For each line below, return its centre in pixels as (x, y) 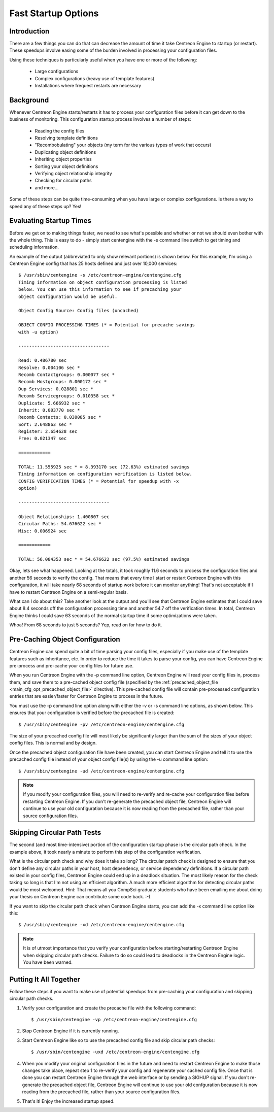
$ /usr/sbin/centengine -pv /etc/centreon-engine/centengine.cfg (101, 724)
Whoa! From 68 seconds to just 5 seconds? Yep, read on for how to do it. (86, 625)
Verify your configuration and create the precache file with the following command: (109, 1008)
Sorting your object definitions (66, 166)
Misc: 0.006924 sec (43, 531)
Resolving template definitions (66, 138)
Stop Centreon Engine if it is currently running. (71, 1031)
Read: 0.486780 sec (43, 361)
